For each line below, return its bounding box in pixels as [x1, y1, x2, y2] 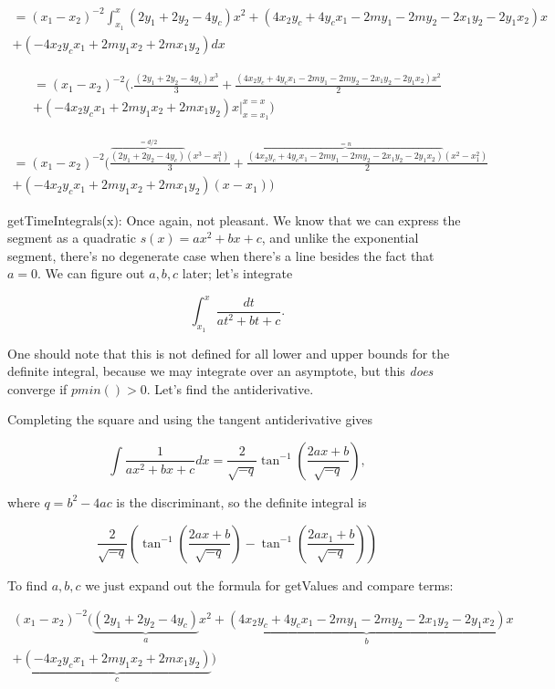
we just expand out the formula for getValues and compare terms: [85, 575, 454, 594]
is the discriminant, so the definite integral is [116, 492, 367, 511]
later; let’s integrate [182, 264, 293, 283]
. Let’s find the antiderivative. [146, 379, 314, 398]
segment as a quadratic [7, 228, 136, 247]
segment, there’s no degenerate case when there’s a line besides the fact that [7, 245, 435, 265]
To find [7, 575, 47, 594]
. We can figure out [37, 264, 145, 283]
